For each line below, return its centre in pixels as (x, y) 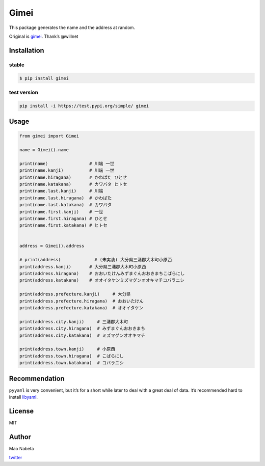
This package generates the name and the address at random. (72, 27)
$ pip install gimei (44, 78)
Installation (26, 50)
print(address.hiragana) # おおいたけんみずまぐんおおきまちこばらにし (102, 274)
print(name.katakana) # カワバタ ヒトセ (73, 184)
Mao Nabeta (22, 448)
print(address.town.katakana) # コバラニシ (72, 363)
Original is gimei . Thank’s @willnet (44, 36)
